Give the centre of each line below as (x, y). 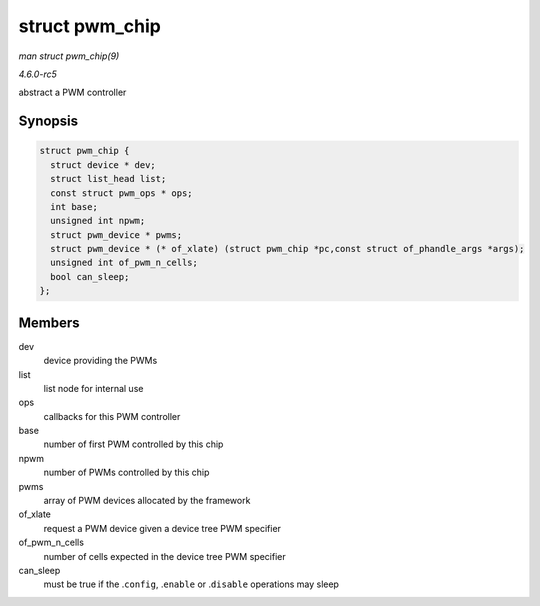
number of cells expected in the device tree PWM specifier (164, 556)
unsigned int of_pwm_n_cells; (124, 263)
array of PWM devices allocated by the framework (147, 501)
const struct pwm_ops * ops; (122, 193)
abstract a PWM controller (72, 92)
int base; (74, 206)
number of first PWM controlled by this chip (133, 444)
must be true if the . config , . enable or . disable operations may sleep (191, 584)
